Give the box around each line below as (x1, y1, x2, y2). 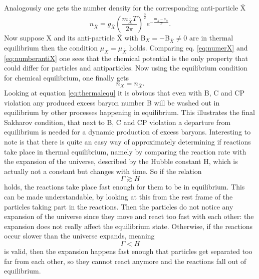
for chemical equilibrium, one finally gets (4, 72, 129, 82)
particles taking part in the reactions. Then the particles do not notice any (4, 201, 233, 211)
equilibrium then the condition (4, 42, 98, 52)
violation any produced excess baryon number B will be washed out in (4, 97, 220, 107)
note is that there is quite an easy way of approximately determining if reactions (4, 136, 251, 146)
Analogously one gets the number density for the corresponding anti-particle (4, 2, 238, 12)
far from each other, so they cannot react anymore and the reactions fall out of (4, 255, 246, 266)
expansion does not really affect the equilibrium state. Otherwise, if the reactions (4, 220, 252, 231)
